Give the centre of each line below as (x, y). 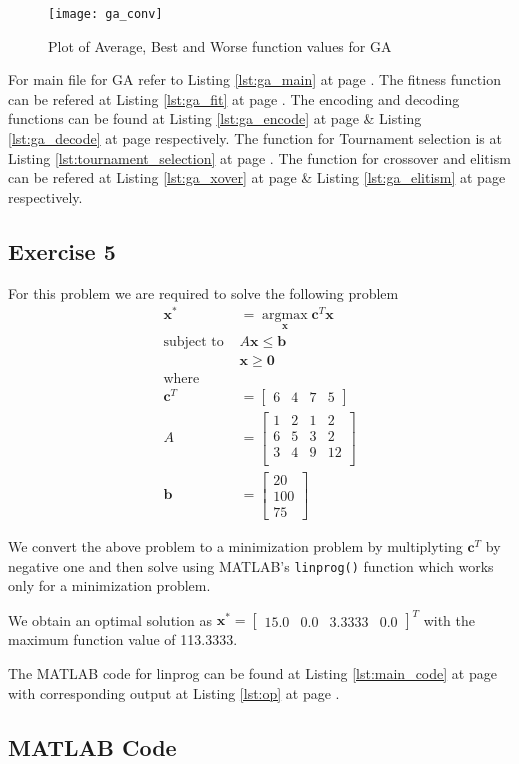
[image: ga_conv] (105, 14)
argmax (285, 315)
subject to (193, 341)
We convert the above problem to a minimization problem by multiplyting (235, 546)
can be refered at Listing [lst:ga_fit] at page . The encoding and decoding (234, 98)
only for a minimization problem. (109, 585)
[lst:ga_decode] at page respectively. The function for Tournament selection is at (255, 138)
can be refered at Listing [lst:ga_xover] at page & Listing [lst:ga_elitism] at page (257, 177)
